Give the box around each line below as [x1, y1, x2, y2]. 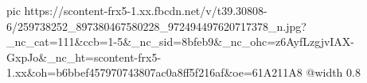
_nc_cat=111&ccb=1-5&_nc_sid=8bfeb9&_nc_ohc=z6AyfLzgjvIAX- [6, 33, 355, 50]
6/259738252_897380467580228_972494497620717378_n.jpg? [6, 17, 306, 34]
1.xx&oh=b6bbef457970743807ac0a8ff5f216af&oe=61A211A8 [6, 64, 303, 81]
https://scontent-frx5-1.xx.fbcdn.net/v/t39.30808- [24, 2, 267, 18]
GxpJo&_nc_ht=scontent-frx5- [6, 48, 162, 65]
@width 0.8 [306, 64, 361, 81]
